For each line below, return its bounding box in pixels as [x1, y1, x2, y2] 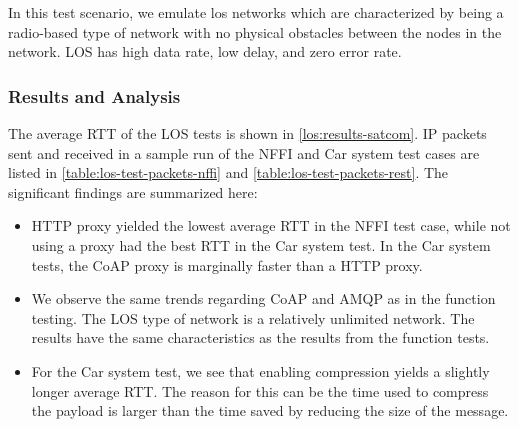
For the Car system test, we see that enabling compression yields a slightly [31, 360, 490, 381]
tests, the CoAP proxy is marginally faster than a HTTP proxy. [31, 254, 423, 275]
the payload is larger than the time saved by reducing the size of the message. [31, 400, 509, 421]
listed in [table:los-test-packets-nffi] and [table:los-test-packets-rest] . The [8, 162, 449, 183]
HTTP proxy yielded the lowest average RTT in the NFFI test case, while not [31, 215, 511, 236]
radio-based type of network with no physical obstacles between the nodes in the [8, 21, 502, 42]
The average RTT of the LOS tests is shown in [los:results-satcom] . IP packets [8, 123, 487, 143]
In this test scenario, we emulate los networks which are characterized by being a [8, 2, 504, 22]
